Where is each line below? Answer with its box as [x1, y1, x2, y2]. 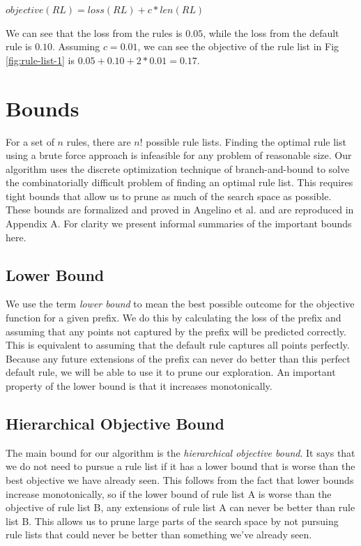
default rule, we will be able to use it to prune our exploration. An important [6, 365, 336, 379]
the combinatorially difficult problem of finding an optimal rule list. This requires [6, 175, 353, 190]
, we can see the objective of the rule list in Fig [137, 39, 339, 54]
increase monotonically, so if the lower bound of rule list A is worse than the [6, 486, 332, 501]
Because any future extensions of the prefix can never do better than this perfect [6, 351, 351, 365]
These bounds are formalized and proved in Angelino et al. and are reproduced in [6, 202, 354, 217]
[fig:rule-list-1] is [6, 52, 75, 67]
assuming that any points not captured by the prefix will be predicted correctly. [6, 324, 346, 338]
